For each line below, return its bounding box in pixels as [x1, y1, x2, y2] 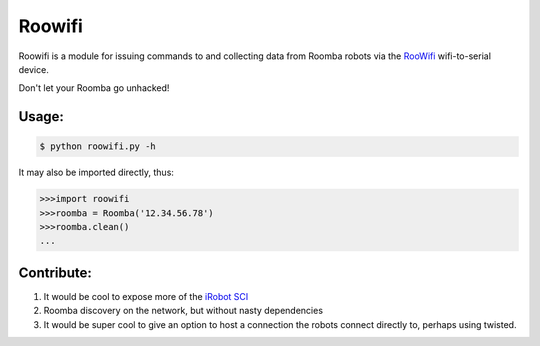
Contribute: [18, 264, 92, 281]
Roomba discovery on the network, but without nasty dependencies [43, 305, 324, 317]
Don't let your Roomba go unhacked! [18, 82, 170, 94]
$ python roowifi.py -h [39, 141, 157, 152]
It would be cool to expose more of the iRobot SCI [43, 290, 249, 302]
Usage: [18, 108, 65, 125]
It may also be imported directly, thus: [18, 166, 175, 179]
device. [18, 63, 49, 75]
